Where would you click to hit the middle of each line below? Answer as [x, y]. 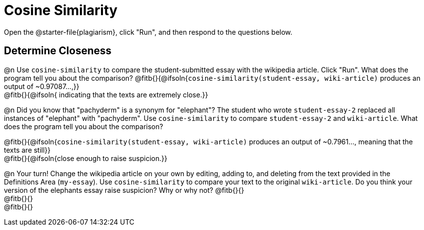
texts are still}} [27, 150]
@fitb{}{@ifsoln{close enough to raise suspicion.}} [86, 158]
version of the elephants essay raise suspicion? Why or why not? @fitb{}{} [124, 190]
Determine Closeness [58, 51]
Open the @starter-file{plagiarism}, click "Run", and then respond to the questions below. [148, 32]
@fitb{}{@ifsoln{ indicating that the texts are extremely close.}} [106, 94]
